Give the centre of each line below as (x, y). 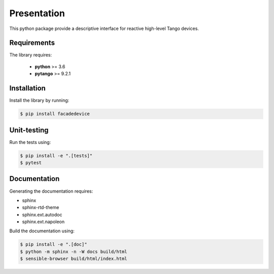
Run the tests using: (30, 142)
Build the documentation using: (42, 231)
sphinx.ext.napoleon (43, 222)
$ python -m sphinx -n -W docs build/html (74, 251)
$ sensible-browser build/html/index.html (74, 259)
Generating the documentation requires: (51, 191)
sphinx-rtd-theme (41, 207)
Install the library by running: (39, 100)
